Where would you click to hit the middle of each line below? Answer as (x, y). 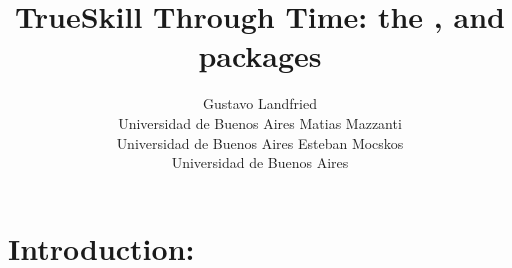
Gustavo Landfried (260, 103)
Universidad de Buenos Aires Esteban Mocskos (260, 142)
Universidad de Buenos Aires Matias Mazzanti (260, 122)
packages (260, 55)
